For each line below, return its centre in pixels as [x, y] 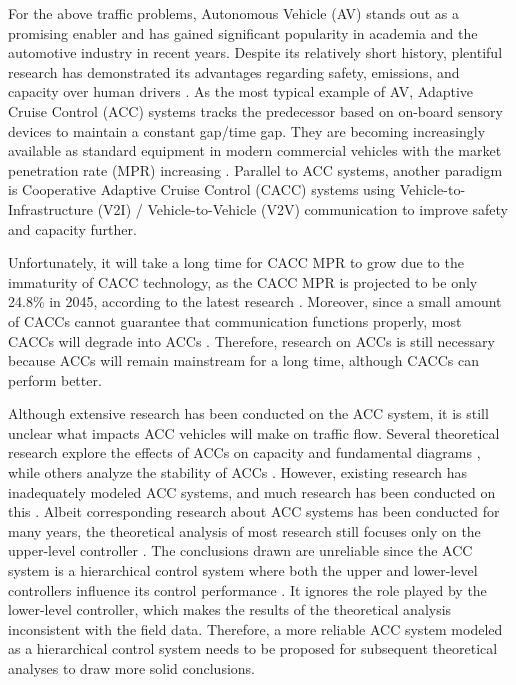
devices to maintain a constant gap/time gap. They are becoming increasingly [247, 130]
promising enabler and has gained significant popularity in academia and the [243, 32]
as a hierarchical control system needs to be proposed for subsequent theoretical [253, 648]
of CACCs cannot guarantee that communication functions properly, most [235, 320]
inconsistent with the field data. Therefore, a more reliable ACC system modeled [255, 628]
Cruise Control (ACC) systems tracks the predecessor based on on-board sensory [255, 110]
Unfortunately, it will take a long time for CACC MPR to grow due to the [236, 262]
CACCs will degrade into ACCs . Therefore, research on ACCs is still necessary [251, 340]
